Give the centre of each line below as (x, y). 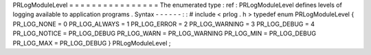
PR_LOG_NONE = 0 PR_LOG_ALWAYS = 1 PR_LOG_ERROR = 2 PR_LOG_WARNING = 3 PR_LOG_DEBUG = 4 (164, 24)
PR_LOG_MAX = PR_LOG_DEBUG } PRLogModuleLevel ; (92, 43)
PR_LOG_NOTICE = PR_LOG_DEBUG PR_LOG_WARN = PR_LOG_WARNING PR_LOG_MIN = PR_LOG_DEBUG (164, 33)
